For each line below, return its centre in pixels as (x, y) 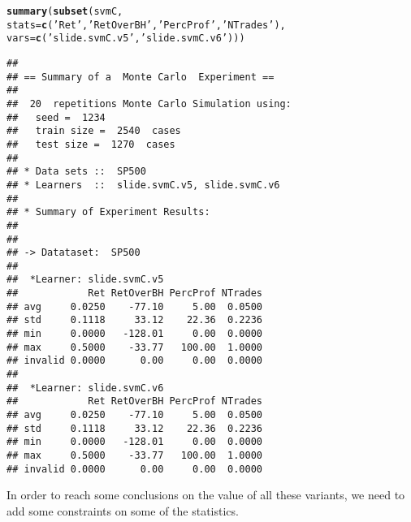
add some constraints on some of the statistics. (123, 510)
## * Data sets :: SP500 (76, 172)
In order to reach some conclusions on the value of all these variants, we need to (206, 495)
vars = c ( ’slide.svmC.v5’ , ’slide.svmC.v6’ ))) (126, 39)
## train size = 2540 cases (94, 131)
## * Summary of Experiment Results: (108, 212)
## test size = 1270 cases (91, 144)
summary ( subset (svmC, (65, 11)
